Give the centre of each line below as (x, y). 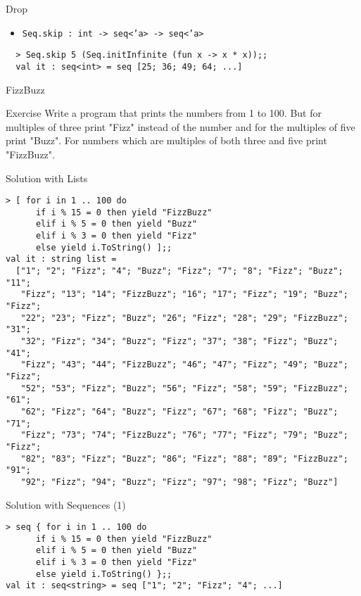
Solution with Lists (47, 178)
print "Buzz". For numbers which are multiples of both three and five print (166, 140)
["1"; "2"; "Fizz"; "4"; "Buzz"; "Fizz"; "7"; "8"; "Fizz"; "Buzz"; (179, 271)
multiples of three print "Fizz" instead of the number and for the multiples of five (180, 126)
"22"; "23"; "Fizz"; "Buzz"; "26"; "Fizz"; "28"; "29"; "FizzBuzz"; (184, 318)
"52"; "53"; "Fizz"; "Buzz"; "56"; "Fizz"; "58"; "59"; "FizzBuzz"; (184, 388)
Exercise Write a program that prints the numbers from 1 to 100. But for (164, 113)
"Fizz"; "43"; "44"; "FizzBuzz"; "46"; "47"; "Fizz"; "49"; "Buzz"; (184, 365)
